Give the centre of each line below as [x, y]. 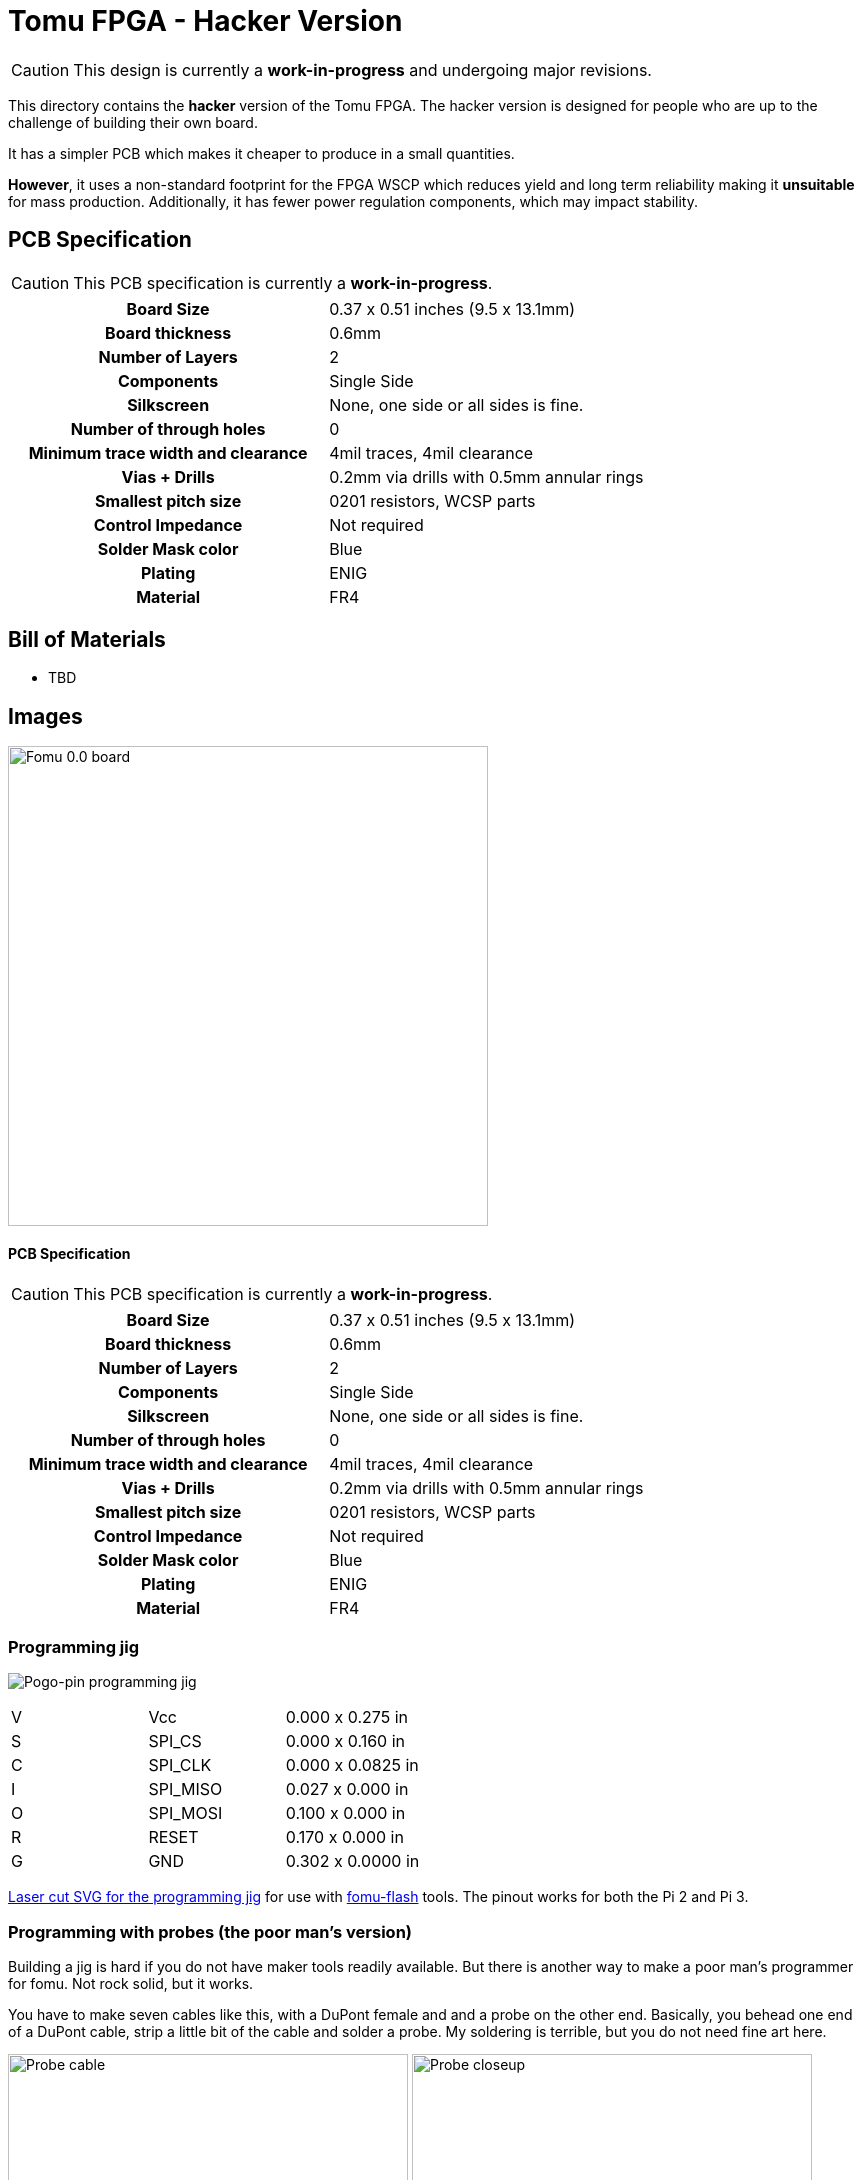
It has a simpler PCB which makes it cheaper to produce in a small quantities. [261, 153]
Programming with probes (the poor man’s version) [210, 1931]
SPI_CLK [180, 1765]
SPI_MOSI [185, 1813]
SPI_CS [175, 1741]
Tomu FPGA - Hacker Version [205, 21]
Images [45, 716]
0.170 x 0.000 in [344, 1837]
